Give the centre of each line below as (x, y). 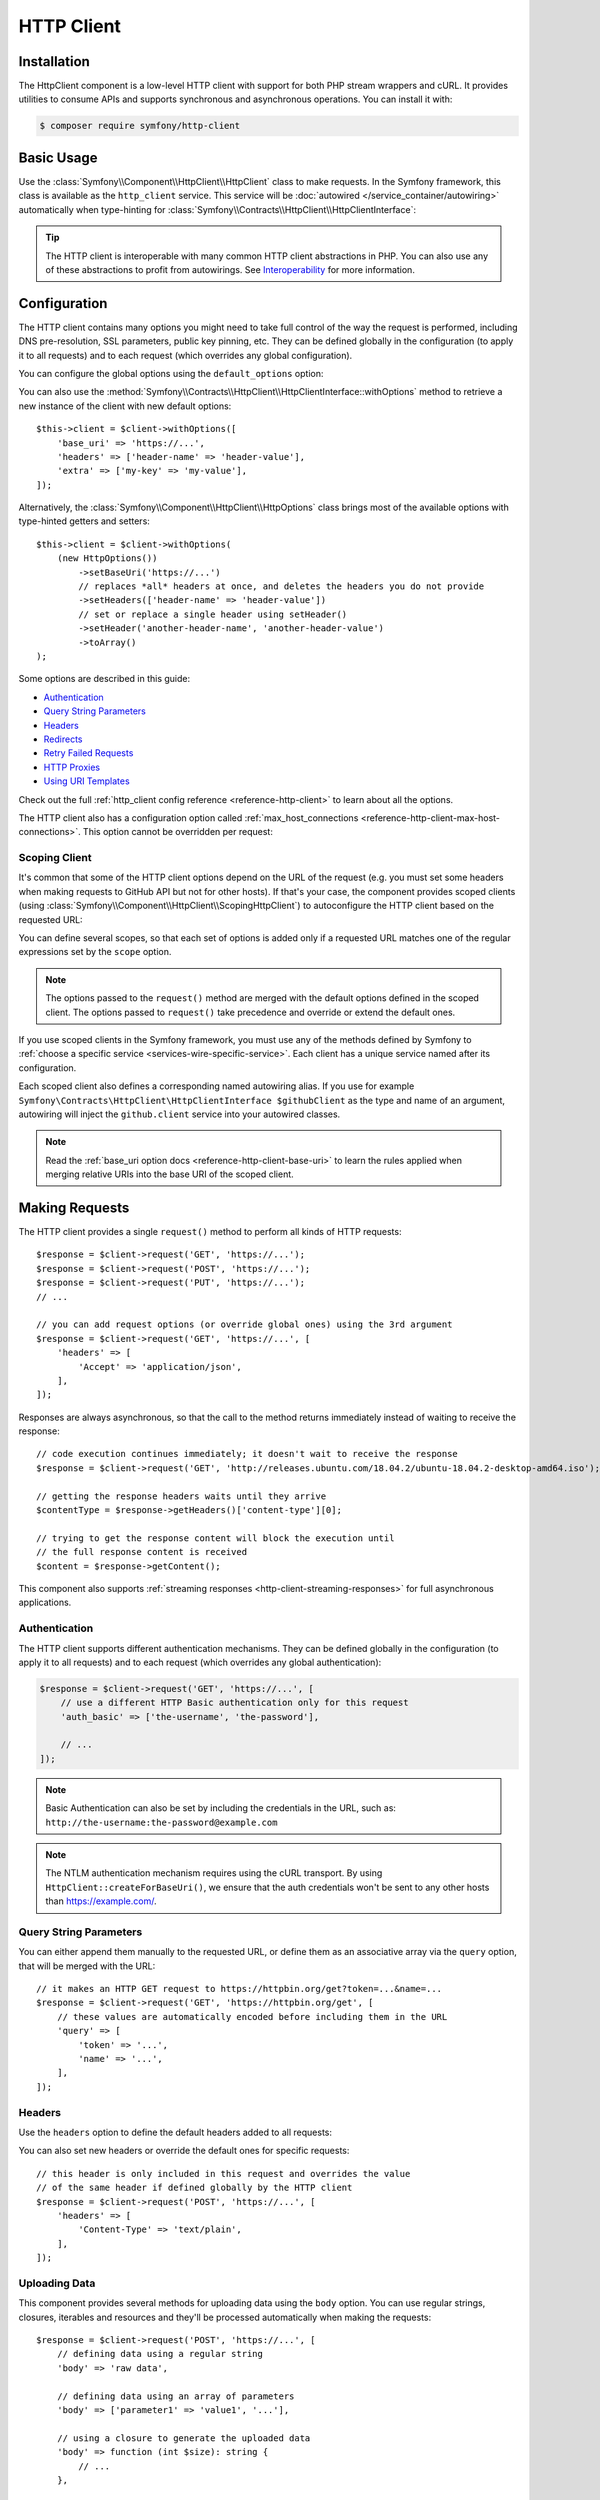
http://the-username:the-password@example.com (161, 1822)
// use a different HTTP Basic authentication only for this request (234, 1703)
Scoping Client (55, 858)
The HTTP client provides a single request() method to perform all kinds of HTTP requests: (210, 1231)
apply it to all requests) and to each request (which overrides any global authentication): (200, 1662)
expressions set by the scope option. (95, 952)
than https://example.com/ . (101, 1901)
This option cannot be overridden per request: (178, 832)
